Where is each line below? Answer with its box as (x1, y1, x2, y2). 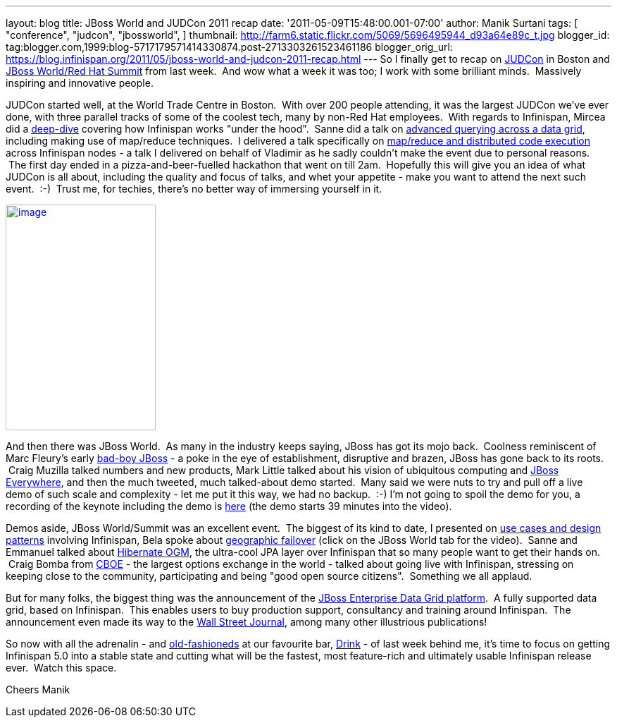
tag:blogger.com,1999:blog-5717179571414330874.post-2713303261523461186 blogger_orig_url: (6, 41, 453, 53)
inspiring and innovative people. (6, 77, 154, 89)
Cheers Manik (6, 683, 70, 695)
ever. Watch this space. (6, 662, 117, 674)
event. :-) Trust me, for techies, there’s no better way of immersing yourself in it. (6, 183, 382, 195)
